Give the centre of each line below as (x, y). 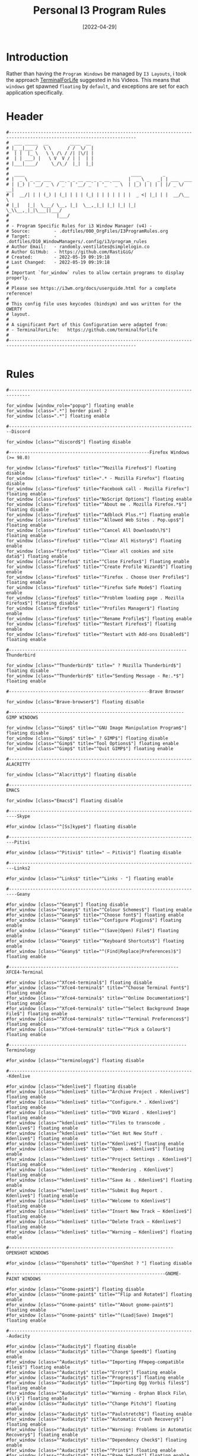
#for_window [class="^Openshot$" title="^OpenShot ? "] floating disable (99, 1263)
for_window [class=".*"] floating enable (58, 416)
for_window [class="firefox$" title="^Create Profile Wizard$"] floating (99, 567)
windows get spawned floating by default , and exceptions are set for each (97, 86)
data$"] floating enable (37, 556)
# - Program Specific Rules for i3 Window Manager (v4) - (79, 226)
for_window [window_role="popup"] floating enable (70, 405)
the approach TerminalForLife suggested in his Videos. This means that (93, 80)
